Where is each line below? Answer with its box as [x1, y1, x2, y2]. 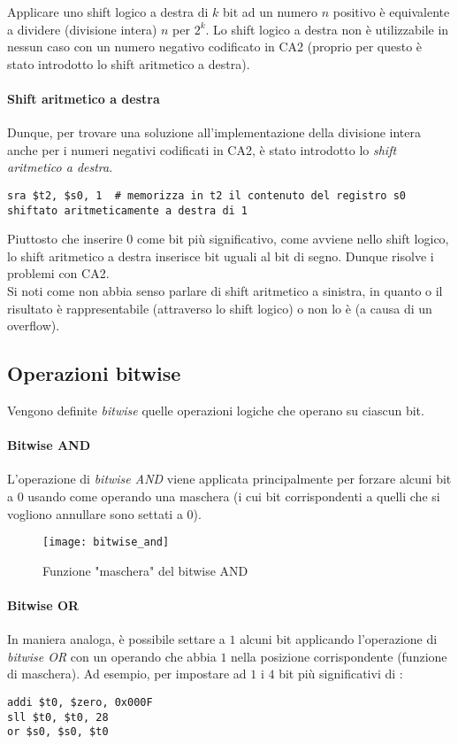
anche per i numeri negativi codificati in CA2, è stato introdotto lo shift [7, 140, 397, 159]
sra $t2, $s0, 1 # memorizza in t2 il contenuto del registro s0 [7, 189, 407, 202]
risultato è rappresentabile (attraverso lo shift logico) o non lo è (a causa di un [7, 298, 432, 317]
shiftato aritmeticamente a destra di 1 [7, 204, 248, 217]
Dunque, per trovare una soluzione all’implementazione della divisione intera [7, 123, 421, 142]
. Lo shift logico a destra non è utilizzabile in [205, 19, 449, 38]
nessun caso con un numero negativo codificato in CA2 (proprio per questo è [7, 37, 423, 56]
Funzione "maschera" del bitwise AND [42, 561, 248, 579]
